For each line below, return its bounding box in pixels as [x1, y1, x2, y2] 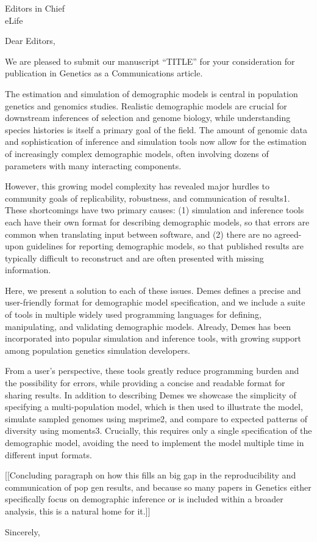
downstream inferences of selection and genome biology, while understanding [5, 111, 291, 124]
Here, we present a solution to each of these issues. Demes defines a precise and [5, 284, 301, 296]
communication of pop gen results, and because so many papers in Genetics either [5, 480, 312, 493]
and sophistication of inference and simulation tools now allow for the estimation [5, 135, 307, 148]
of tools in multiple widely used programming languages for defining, [5, 308, 262, 321]
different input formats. [5, 448, 92, 461]
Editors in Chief [5, 2, 65, 14]
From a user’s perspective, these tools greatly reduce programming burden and [5, 364, 299, 377]
